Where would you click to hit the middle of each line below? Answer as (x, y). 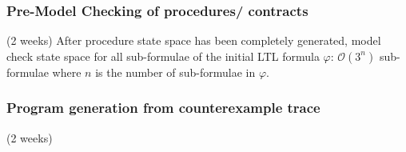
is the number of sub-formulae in (175, 72)
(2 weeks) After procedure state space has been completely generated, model (194, 40)
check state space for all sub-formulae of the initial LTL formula (163, 56)
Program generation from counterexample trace (163, 108)
